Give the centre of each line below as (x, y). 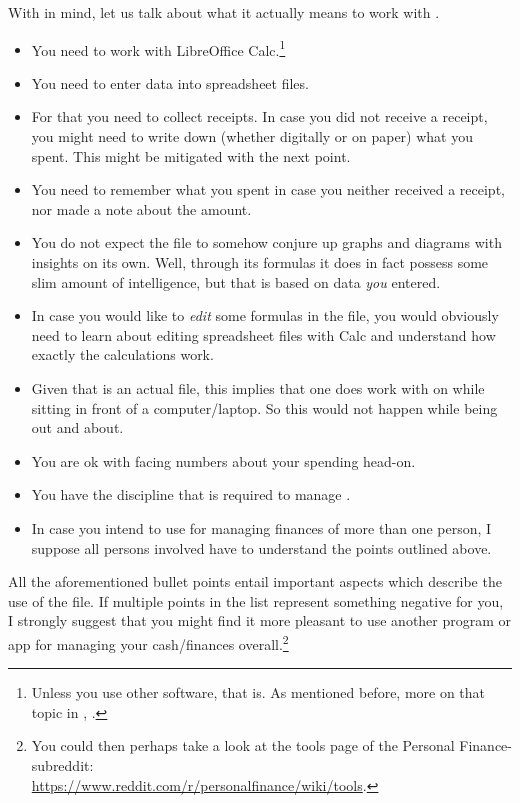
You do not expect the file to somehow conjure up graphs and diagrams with (266, 242)
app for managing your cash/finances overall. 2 (148, 642)
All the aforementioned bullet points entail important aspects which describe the (255, 581)
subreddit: (62, 764)
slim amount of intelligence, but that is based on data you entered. (236, 281)
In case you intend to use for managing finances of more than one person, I (261, 527)
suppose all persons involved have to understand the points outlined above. (261, 547)
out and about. (77, 427)
